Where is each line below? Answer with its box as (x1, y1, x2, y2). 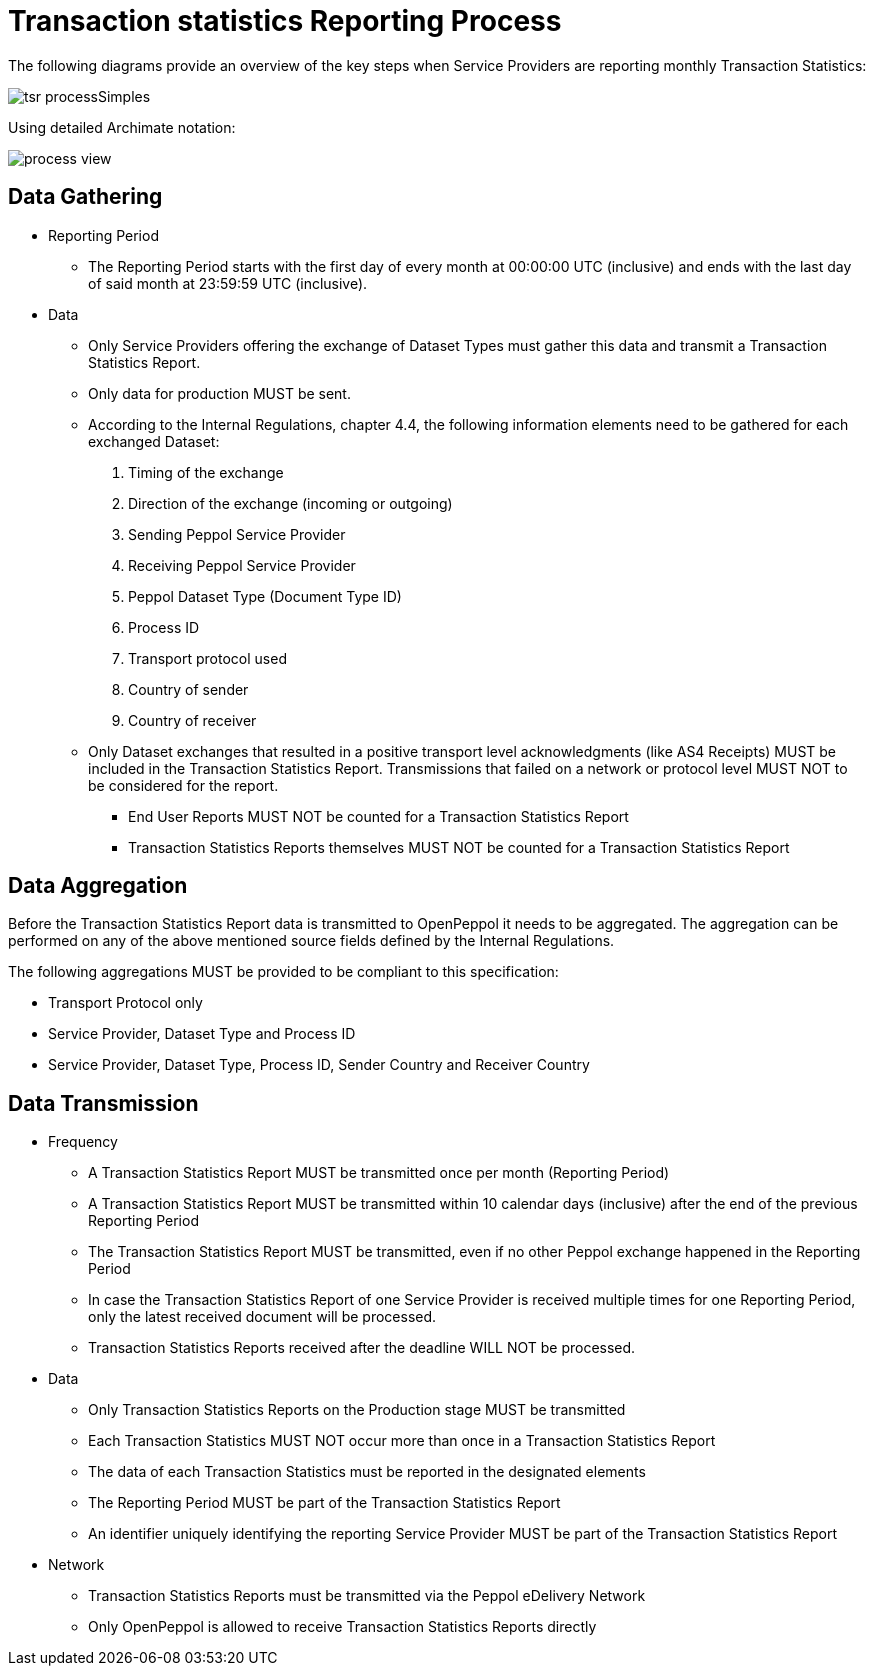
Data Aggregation (8, 873, 188, 899)
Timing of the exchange (128, 463, 284, 481)
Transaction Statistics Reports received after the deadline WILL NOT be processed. (88, 1339, 636, 1357)
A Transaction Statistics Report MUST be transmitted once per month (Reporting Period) (88, 1164, 670, 1182)
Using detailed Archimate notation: (8, 118, 236, 136)
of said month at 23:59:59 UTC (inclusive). (88, 274, 368, 292)
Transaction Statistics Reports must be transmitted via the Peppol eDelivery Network (88, 1587, 646, 1605)
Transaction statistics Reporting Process (8, 4, 562, 38)
